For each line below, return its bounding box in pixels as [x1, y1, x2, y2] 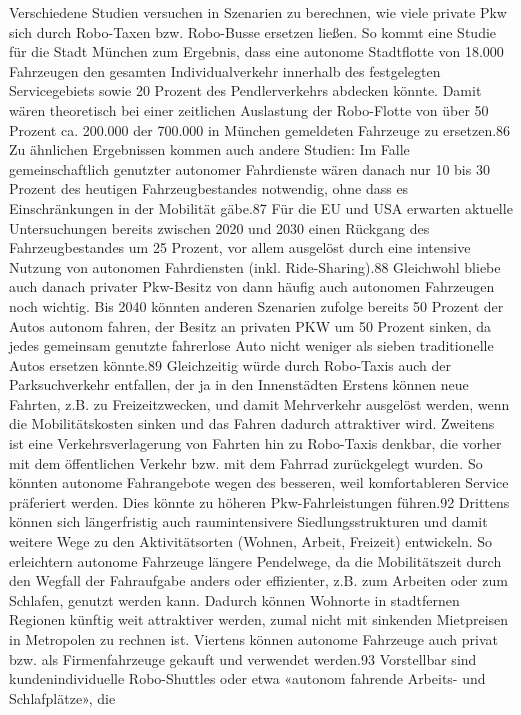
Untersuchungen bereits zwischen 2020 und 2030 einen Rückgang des [9, 217, 430, 238]
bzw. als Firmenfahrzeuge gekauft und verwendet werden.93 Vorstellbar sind [9, 648, 477, 669]
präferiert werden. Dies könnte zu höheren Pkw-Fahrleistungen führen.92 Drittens [9, 491, 510, 512]
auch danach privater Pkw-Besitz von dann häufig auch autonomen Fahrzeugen [9, 276, 495, 297]
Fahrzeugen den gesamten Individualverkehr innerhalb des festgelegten [9, 60, 441, 81]
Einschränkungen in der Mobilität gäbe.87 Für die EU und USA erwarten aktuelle [9, 197, 513, 218]
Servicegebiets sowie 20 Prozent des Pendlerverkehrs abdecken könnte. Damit [9, 80, 482, 101]
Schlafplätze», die [9, 687, 116, 708]
